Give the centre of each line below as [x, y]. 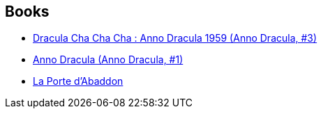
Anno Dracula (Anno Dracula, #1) [108, 60]
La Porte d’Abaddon [78, 81]
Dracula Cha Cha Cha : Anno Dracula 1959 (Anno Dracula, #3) [175, 38]
